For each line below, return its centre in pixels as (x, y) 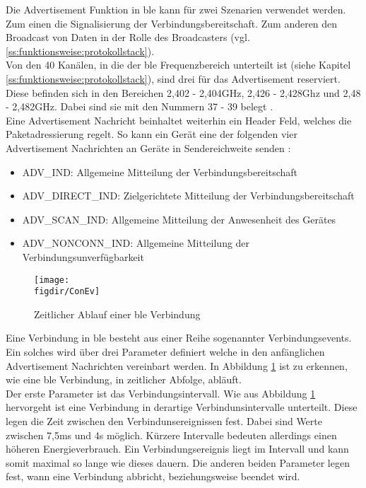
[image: (52, 280)
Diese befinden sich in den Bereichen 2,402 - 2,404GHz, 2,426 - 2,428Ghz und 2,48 (183, 92)
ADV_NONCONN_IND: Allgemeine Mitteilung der (136, 243)
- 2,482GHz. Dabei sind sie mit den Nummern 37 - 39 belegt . (140, 106)
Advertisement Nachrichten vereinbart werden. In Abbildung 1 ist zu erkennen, (177, 365)
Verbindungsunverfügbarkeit (83, 256)
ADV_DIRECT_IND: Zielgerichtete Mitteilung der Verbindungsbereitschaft (188, 196)
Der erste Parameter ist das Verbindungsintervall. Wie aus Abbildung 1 (161, 393)
